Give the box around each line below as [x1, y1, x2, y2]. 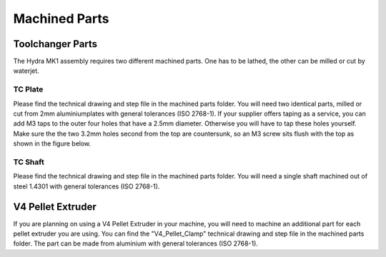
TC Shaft [13, 157, 44, 167]
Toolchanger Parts [13, 38, 98, 50]
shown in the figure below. [13, 139, 91, 148]
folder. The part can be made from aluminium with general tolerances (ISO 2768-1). [13, 239, 259, 248]
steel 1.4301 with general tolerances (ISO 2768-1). [13, 182, 160, 191]
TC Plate [13, 84, 44, 94]
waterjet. [13, 66, 39, 75]
